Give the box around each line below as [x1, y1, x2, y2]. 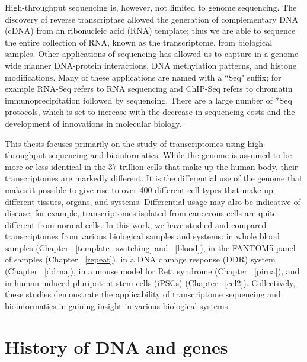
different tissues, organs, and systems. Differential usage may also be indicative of [5, 195, 300, 207]
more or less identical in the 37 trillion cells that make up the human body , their [5, 160, 298, 172]
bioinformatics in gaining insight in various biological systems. [5, 299, 231, 312]
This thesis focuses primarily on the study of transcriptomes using [5, 137, 245, 149]
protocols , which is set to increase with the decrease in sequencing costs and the [5, 105, 295, 118]
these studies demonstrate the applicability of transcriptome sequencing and [5, 288, 281, 300]
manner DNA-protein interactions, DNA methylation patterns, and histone [24, 59, 296, 71]
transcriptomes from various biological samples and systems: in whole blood [5, 230, 280, 242]
